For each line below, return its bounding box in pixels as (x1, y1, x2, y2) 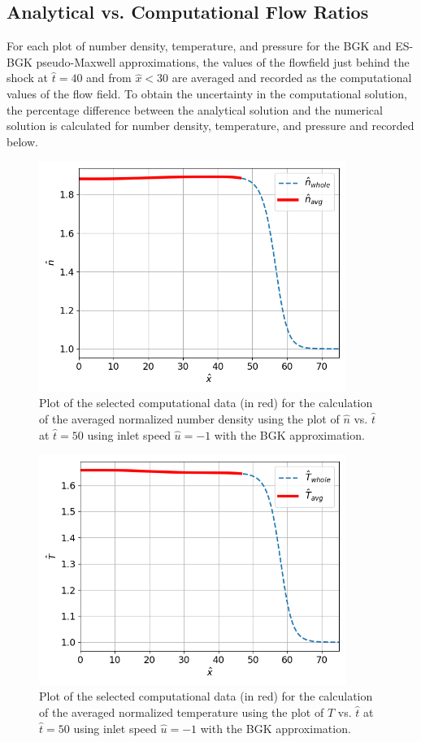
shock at (7, 69, 49, 86)
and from (86, 69, 132, 86)
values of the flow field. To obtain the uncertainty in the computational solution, (7, 85, 407, 102)
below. (7, 132, 38, 150)
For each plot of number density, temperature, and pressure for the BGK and (7, 37, 392, 54)
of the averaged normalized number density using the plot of (39, 410, 340, 427)
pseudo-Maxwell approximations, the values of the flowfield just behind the (36, 53, 410, 70)
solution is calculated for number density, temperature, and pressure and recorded (7, 117, 414, 134)
